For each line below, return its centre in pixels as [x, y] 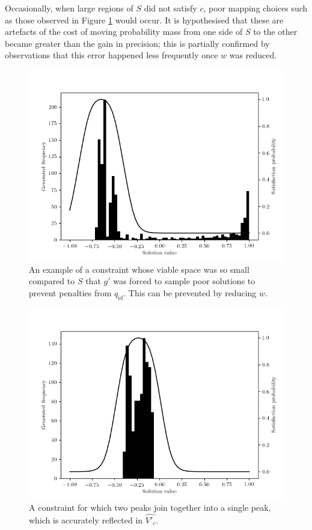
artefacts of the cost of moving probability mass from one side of [124, 32]
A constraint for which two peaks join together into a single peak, [150, 507]
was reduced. [253, 55]
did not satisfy [170, 8]
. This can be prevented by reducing [190, 292]
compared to [52, 281]
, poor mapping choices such [255, 8]
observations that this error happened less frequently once [112, 55]
